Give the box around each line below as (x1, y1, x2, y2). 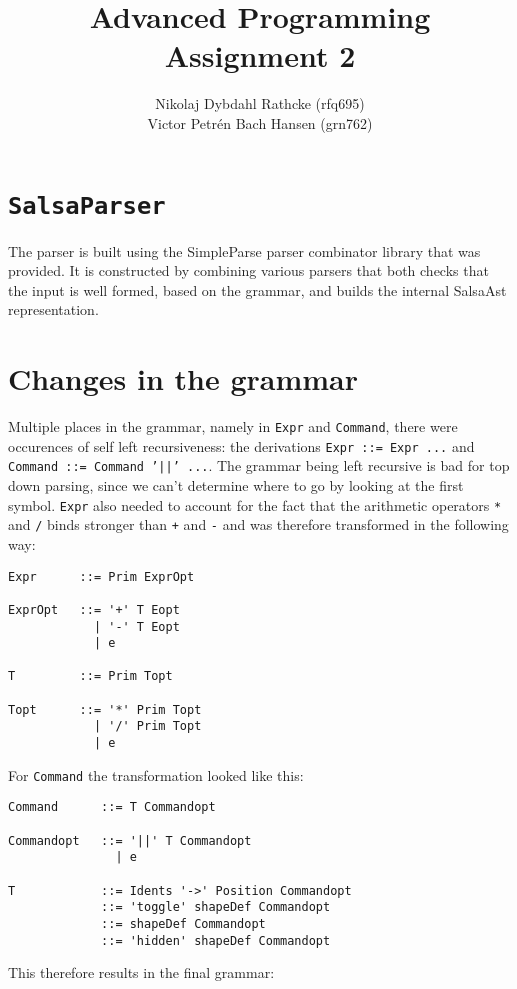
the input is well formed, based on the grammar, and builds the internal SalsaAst (8, 279, 507, 300)
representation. (8, 299, 99, 320)
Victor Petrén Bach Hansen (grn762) (147, 112, 373, 133)
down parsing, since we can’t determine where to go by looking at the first (8, 475, 464, 496)
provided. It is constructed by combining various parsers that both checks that (8, 260, 489, 281)
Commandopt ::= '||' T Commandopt (8, 833, 252, 848)
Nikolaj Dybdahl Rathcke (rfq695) (155, 93, 365, 114)
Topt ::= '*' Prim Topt (8, 702, 202, 717)
